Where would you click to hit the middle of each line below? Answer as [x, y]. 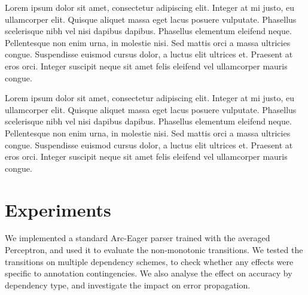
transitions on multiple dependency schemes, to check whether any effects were [149, 261]
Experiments [58, 209]
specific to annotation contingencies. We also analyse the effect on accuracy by [149, 273]
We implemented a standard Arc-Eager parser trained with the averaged [138, 238]
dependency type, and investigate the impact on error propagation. [128, 285]
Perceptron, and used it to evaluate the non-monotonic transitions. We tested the [154, 250]
